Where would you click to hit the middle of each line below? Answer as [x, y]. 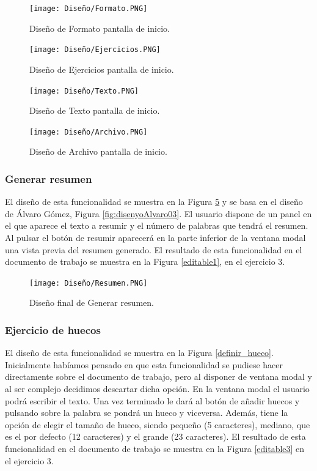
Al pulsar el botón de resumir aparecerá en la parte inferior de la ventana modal [155, 237]
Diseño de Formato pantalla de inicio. [100, 28]
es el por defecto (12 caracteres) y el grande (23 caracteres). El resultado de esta [155, 436]
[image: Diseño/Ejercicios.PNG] [95, 50]
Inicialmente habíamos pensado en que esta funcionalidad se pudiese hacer [144, 364]
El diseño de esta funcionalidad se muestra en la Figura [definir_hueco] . [139, 353]
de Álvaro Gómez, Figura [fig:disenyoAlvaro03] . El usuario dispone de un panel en [158, 213]
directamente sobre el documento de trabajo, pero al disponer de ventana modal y [158, 376]
